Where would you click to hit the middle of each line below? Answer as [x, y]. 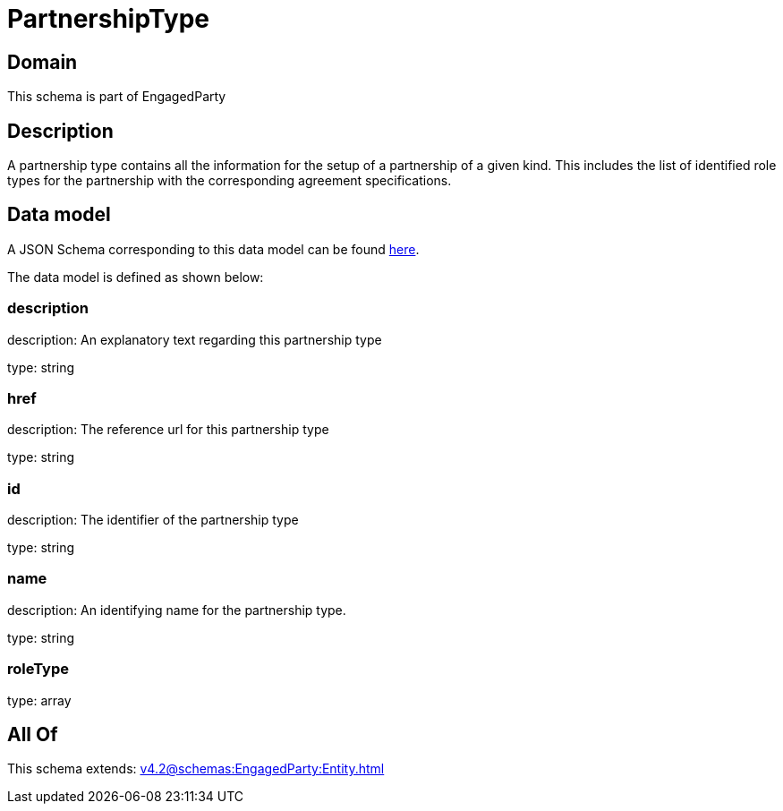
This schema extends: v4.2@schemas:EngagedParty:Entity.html [196, 769]
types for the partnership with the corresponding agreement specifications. [230, 181]
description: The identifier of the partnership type [153, 520]
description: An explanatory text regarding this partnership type [195, 339]
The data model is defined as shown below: [136, 277]
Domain [43, 62]
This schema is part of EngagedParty [117, 97]
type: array [39, 700]
